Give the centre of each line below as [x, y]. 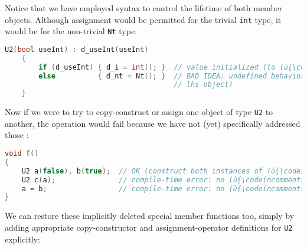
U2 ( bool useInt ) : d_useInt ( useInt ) [77, 49]
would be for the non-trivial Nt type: [71, 31]
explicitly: [22, 239]
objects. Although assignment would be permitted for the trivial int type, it [143, 19]
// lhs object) [203, 85]
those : [17, 135]
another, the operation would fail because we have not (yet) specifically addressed [153, 123]
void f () [22, 153]
